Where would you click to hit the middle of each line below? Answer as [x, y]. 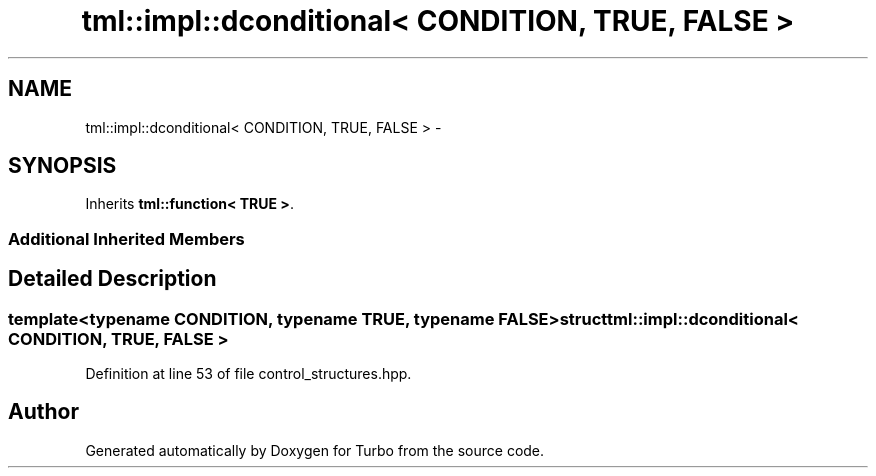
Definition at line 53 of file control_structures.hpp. [248, 374]
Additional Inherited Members [126, 238]
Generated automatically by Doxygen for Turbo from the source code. [315, 450]
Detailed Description [112, 279]
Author [43, 412]
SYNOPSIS [62, 166]
